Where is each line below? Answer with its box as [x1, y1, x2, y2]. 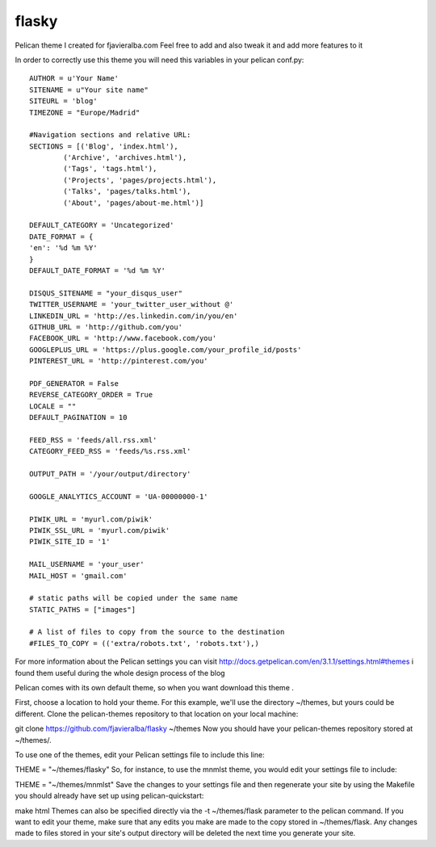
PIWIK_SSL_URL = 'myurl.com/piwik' [29, 526, 170, 535]
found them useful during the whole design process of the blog [15, 668, 225, 677]
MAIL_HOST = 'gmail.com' [29, 571, 128, 581]
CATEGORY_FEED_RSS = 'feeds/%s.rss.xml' [29, 447, 191, 456]
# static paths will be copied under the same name [29, 593, 238, 603]
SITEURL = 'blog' [29, 97, 98, 106]
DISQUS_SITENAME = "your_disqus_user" [29, 288, 183, 298]
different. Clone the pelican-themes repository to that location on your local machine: [15, 709, 299, 719]
